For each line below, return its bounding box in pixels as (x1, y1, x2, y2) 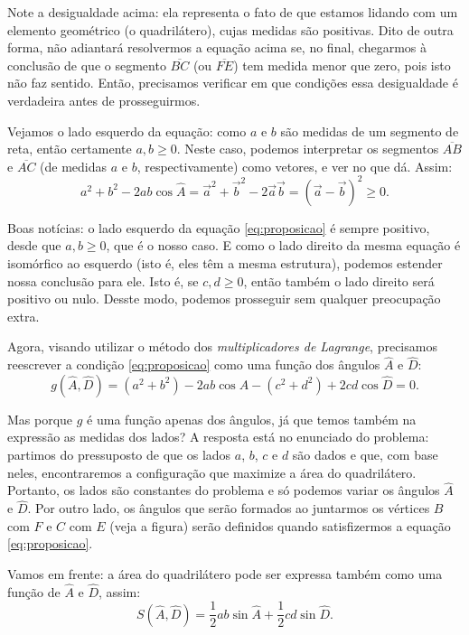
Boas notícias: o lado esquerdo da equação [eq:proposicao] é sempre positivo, (7, 218, 430, 237)
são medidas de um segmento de (280, 121, 459, 140)
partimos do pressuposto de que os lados (7, 445, 231, 463)
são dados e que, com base (292, 445, 438, 463)
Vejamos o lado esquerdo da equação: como (7, 121, 247, 140)
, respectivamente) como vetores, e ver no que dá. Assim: (136, 156, 453, 175)
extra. (7, 306, 40, 325)
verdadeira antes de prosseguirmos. (7, 90, 201, 109)
